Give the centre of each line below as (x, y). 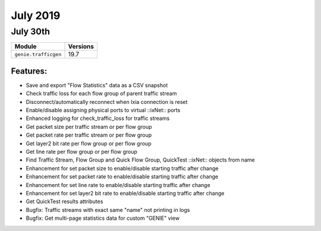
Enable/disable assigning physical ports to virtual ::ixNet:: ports (103, 110)
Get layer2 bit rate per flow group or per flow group (89, 143)
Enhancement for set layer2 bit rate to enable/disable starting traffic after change (125, 193)
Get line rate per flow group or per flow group (82, 152)
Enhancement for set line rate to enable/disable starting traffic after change (118, 185)
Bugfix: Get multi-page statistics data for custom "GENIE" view (103, 218)
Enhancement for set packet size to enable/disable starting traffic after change (122, 168)
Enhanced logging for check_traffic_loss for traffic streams (98, 118)
